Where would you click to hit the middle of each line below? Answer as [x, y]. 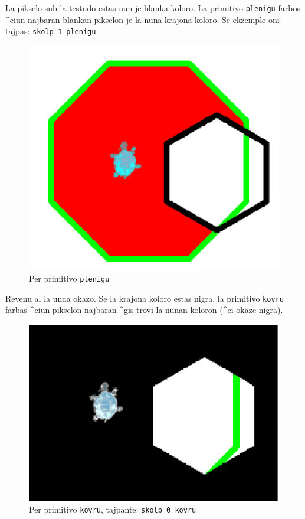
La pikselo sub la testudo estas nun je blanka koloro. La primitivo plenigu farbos [153, 8]
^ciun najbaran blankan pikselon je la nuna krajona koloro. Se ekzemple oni [142, 19]
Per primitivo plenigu [69, 278]
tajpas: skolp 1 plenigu [51, 31]
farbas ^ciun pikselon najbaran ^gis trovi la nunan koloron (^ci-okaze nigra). [144, 310]
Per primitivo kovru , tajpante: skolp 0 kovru [113, 509]
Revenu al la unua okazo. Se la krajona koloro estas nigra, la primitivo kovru [145, 298]
